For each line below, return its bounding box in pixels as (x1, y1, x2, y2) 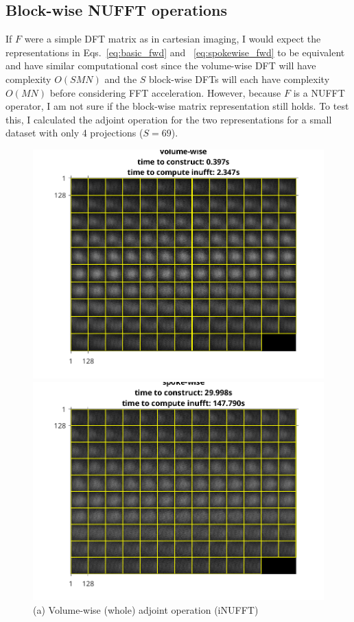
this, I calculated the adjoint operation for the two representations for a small (5, 112, 332, 126)
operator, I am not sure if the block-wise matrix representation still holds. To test (5, 99, 349, 113)
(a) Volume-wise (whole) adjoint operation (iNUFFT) (33, 602, 259, 617)
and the (104, 71, 137, 86)
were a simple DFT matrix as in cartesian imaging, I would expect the (24, 32, 321, 46)
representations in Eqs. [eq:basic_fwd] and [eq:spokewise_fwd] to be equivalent (5, 45, 345, 59)
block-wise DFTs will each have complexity (149, 71, 330, 86)
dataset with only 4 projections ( (5, 125, 143, 140)
